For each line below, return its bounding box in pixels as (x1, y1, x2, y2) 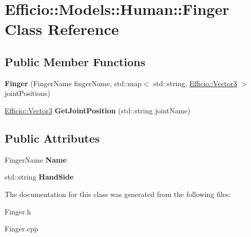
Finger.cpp (5, 223, 38, 234)
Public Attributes (5, 130, 100, 146)
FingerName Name (5, 154, 67, 165)
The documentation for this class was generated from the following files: (5, 188, 231, 199)
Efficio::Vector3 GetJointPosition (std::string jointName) (5, 105, 190, 115)
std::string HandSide (5, 171, 74, 182)
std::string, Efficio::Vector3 (153, 77, 237, 88)
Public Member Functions (5, 53, 145, 69)
